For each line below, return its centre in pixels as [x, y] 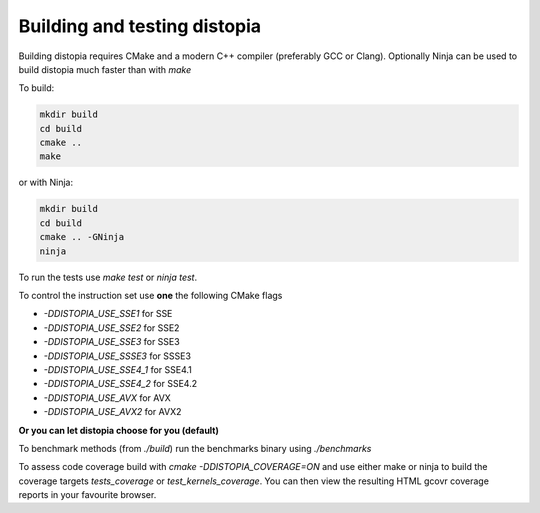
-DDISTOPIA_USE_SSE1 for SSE [108, 314]
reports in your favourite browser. [87, 495]
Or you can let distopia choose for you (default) [119, 430]
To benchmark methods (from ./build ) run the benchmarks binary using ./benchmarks [195, 448]
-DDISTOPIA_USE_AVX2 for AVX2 [112, 412]
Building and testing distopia [140, 26]
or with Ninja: [46, 182]
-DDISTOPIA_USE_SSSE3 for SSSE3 [117, 356]
